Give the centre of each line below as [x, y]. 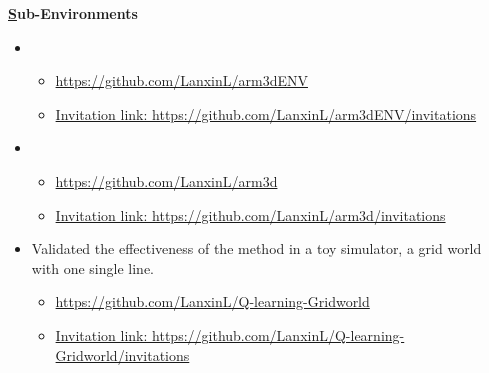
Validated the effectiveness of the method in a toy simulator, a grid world [256, 248]
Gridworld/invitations [122, 354]
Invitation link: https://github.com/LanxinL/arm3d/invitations [250, 214]
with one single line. [92, 267]
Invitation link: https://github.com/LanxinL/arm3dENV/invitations [266, 113]
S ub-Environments [73, 13]
